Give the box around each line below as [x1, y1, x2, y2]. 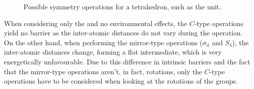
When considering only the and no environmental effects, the [4, 18, 187, 28]
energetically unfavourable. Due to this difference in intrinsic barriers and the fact [4, 56, 251, 66]
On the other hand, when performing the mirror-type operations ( [4, 37, 203, 47]
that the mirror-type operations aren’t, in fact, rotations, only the [4, 66, 202, 76]
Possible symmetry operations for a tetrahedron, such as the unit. [24, 1, 222, 11]
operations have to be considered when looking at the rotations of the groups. [4, 76, 238, 86]
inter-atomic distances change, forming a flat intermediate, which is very [4, 47, 222, 57]
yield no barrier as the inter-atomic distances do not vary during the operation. [4, 28, 243, 38]
